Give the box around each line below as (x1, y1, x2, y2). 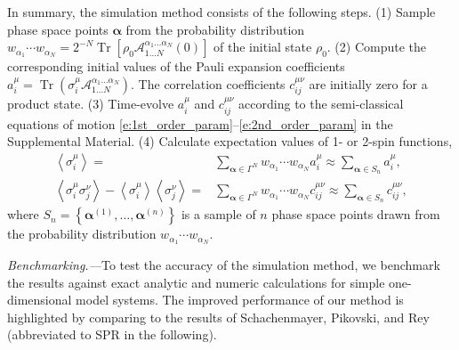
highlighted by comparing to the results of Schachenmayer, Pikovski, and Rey (7, 307, 430, 326)
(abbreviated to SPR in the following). (7, 325, 217, 344)
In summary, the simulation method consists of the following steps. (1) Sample (7, 3, 436, 20)
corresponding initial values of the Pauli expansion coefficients (7, 57, 345, 76)
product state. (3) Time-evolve (7, 94, 174, 113)
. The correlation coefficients (131, 74, 286, 93)
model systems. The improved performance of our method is (76, 290, 404, 309)
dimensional (7, 290, 72, 309)
